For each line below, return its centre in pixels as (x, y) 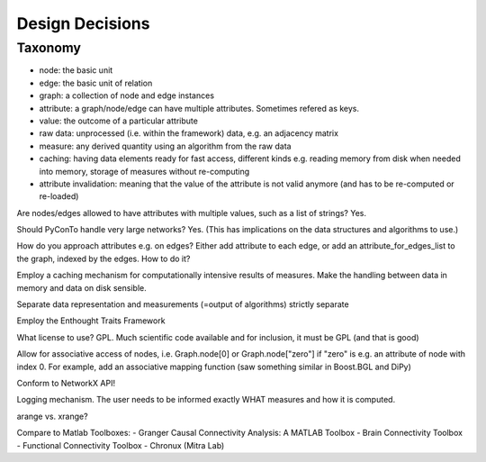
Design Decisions (83, 23)
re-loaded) (59, 196)
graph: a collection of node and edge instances (127, 95)
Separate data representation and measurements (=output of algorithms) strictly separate (183, 304)
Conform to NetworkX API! (66, 383)
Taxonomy (49, 48)
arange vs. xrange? (53, 416)
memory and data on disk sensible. (82, 287)
